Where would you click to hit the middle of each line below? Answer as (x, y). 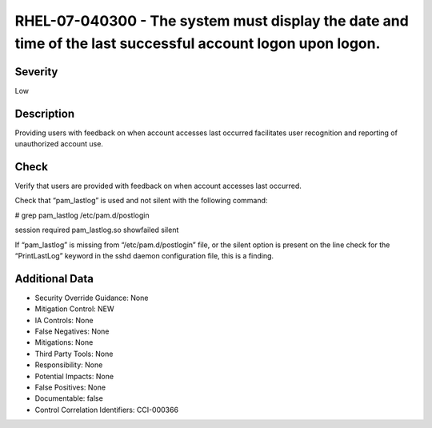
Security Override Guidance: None (92, 298)
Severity (36, 72)
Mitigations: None (64, 342)
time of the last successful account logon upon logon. (198, 43)
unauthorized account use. (59, 144)
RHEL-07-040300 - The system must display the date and (212, 21)
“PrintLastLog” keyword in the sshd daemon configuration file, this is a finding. (144, 256)
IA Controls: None (64, 320)
